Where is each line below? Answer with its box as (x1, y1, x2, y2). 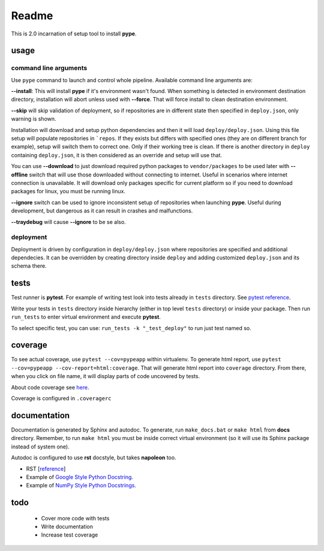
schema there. (11, 262, 47, 269)
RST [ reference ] (26, 465, 66, 472)
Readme (11, 9, 53, 22)
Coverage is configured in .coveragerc (11, 395, 112, 402)
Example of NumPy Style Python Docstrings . (26, 482, 136, 489)
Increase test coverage (41, 531, 98, 538)
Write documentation (41, 523, 93, 531)
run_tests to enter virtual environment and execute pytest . (11, 313, 161, 321)
